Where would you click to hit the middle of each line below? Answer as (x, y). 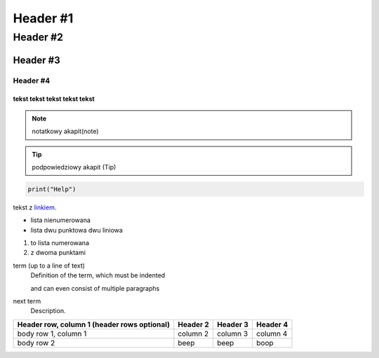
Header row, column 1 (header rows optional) (93, 324)
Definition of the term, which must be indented (98, 275)
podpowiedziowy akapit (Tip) (74, 167)
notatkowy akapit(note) (65, 131)
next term (27, 301)
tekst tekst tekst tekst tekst (54, 99)
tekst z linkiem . (35, 207)
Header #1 (43, 18)
